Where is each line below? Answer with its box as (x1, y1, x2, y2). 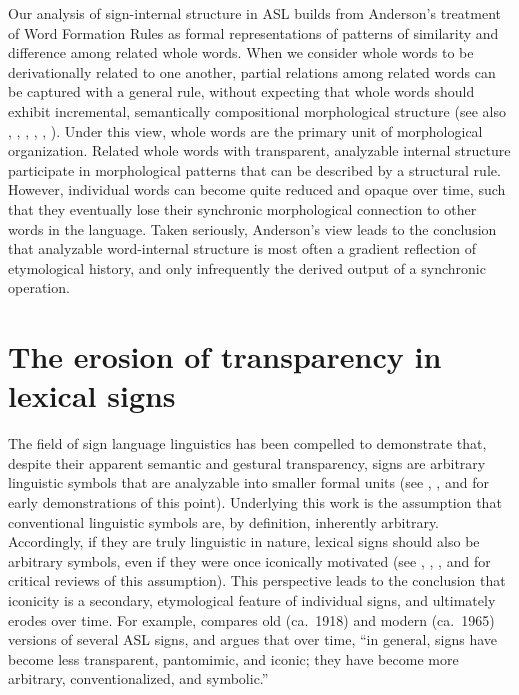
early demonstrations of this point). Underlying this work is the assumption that (8, 492, 502, 512)
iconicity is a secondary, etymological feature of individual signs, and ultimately (8, 589, 496, 610)
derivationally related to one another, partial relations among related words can (8, 61, 496, 82)
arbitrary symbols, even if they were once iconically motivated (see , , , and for (8, 550, 491, 571)
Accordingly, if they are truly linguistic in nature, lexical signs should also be (8, 531, 480, 552)
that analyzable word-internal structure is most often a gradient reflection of (8, 238, 476, 259)
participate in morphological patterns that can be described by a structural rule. (8, 159, 501, 180)
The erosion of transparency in (8, 336, 442, 377)
